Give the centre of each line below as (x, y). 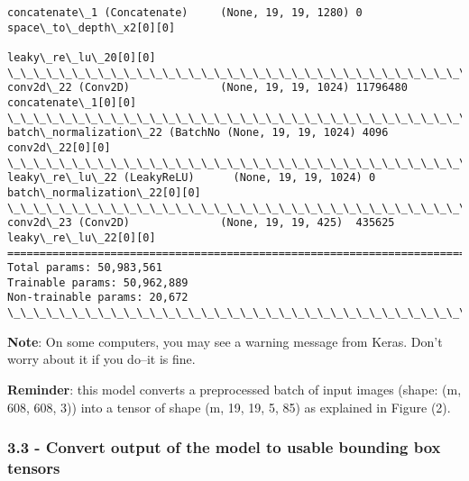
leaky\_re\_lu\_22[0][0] (82, 237)
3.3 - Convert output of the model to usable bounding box (224, 447)
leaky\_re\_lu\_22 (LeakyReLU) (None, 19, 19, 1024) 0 (192, 178)
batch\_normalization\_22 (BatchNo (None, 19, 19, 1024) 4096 (198, 133)
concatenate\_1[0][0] (72, 102)
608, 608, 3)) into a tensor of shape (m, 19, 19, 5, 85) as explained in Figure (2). (229, 407)
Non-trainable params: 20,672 (98, 298)
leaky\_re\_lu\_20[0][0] (82, 57)
